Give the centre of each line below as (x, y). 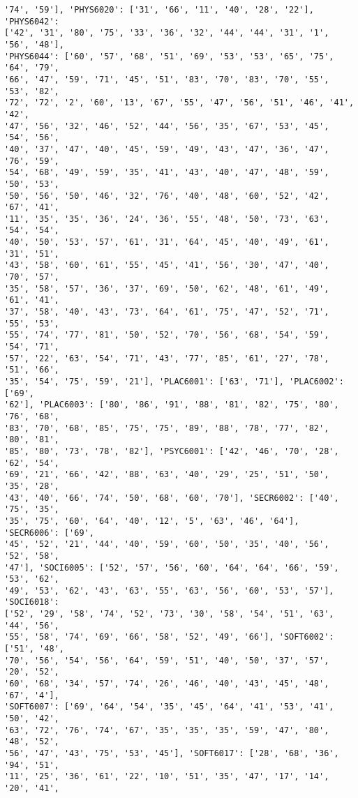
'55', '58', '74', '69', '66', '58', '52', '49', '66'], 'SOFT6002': (169, 637)
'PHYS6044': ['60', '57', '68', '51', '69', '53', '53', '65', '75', (169, 56)
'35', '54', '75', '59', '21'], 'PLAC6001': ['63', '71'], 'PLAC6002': (174, 382)
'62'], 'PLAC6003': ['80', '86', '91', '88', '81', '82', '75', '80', (172, 405)
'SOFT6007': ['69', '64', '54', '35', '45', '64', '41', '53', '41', (169, 707)
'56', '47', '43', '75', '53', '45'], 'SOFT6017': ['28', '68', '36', (172, 753)
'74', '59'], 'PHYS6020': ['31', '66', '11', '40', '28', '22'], (159, 10)
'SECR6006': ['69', (49, 533)
